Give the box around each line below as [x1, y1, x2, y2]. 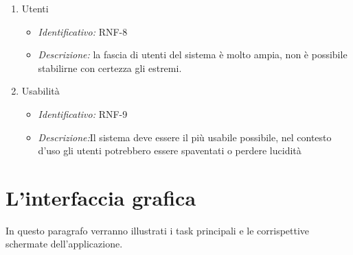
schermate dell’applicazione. [5, 236, 123, 251]
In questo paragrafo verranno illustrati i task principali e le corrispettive [5, 223, 310, 237]
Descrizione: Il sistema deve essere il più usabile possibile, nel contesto [38, 130, 332, 144]
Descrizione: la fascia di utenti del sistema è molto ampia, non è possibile [38, 47, 348, 62]
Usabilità [21, 84, 60, 98]
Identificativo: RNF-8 [38, 24, 128, 38]
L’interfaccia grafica [5, 183, 196, 211]
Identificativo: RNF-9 [38, 106, 128, 121]
